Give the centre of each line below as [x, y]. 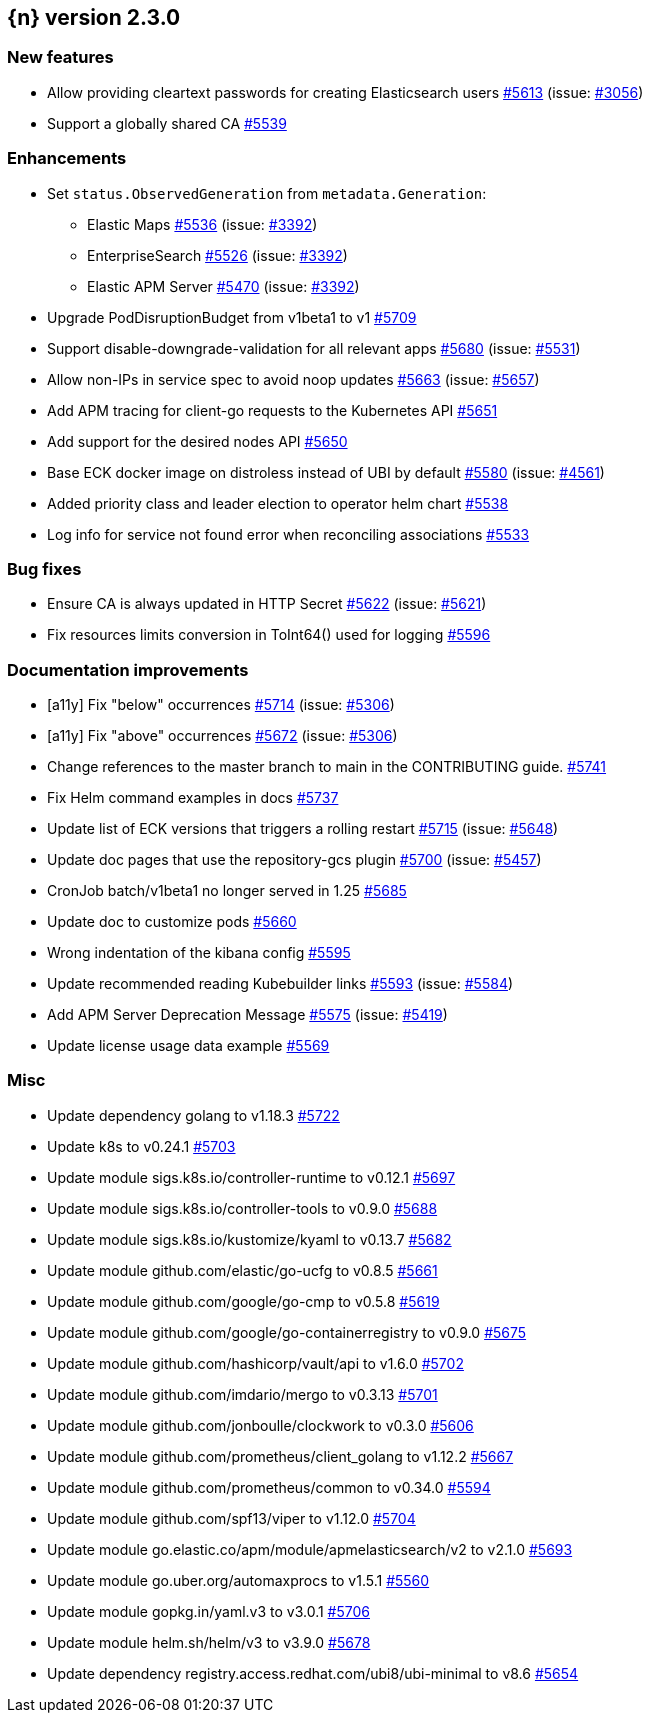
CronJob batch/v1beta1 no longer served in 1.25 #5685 [227, 891]
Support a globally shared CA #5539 [167, 123]
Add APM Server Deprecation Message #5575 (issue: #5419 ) [247, 1015]
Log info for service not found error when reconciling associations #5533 [288, 534]
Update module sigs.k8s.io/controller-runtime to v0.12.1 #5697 [251, 1177]
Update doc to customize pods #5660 [172, 922]
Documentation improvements [128, 669]
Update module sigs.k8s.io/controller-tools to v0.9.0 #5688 [242, 1208]
